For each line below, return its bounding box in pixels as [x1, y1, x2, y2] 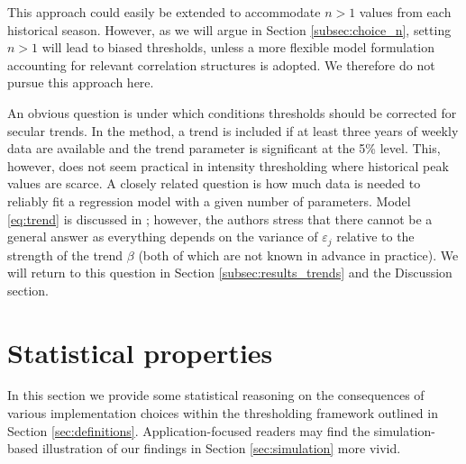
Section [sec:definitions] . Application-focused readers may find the [7, 421, 370, 440]
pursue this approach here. [7, 73, 154, 92]
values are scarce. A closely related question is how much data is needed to [7, 174, 421, 193]
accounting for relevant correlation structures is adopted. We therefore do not [7, 55, 435, 74]
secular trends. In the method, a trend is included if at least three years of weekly [7, 121, 459, 140]
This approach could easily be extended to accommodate [7, 3, 321, 21]
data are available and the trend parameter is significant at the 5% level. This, [7, 139, 441, 158]
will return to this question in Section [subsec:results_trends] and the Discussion [7, 263, 452, 282]
